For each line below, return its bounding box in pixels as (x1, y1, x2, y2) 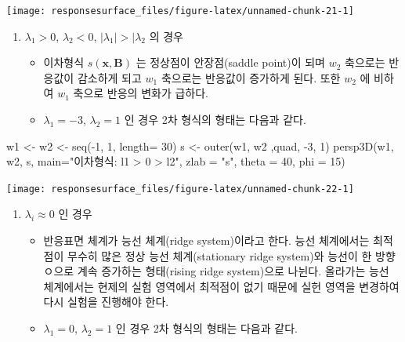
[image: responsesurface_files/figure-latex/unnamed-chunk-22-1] (6, 183, 354, 195)
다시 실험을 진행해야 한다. (43, 293, 169, 310)
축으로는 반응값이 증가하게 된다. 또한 (161, 69, 341, 85)
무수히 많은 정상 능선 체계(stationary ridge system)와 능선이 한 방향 (67, 247, 396, 264)
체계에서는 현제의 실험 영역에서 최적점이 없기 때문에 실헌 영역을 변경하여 (43, 278, 400, 294)
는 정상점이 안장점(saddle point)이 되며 (136, 54, 325, 71)
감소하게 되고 (77, 69, 142, 85)
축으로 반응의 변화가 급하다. (73, 85, 208, 101)
